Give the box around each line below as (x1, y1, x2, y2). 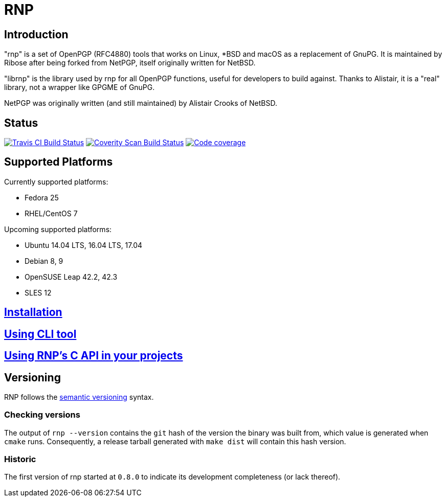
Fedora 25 (25, 193, 59, 202)
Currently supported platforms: (4, 177, 108, 186)
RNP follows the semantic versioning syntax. (4, 392, 154, 401)
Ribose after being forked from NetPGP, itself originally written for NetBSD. (4, 58, 256, 67)
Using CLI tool (4, 327, 77, 340)
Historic (4, 454, 36, 465)
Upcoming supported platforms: (4, 224, 112, 234)
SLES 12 (25, 288, 52, 297)
